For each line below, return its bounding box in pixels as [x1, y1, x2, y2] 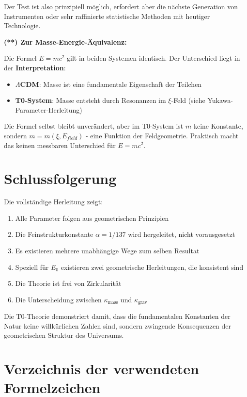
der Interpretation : [4, 62, 66, 72]
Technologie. [4, 20, 41, 31]
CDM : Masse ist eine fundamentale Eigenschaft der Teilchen [20, 79, 202, 89]
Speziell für [15, 262, 49, 272]
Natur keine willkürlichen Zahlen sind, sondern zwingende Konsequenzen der [4, 320, 232, 331]
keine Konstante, [193, 121, 243, 131]
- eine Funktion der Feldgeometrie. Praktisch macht [85, 130, 239, 140]
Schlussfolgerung [4, 168, 117, 188]
